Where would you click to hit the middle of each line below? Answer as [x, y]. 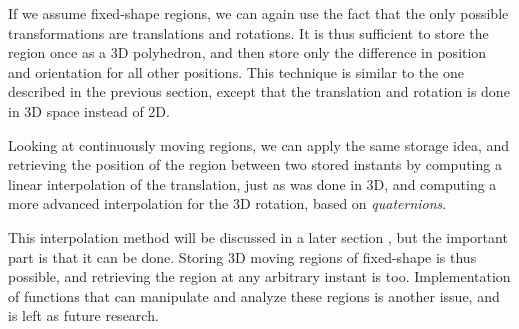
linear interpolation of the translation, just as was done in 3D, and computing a [252, 183]
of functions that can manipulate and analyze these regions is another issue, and [254, 295]
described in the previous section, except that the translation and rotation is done [259, 91]
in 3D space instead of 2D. [89, 110]
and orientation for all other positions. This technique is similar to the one [236, 71]
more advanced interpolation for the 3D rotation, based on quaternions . [227, 203]
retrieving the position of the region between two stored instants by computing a [255, 164]
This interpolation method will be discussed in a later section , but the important [258, 236]
